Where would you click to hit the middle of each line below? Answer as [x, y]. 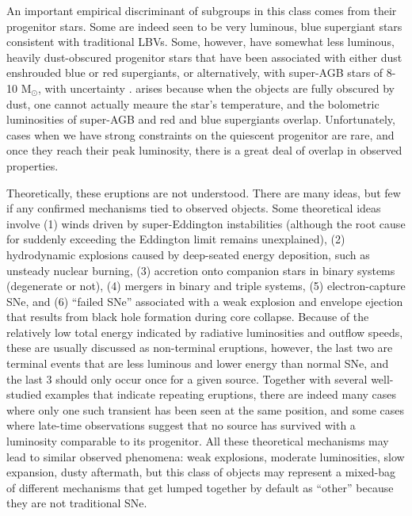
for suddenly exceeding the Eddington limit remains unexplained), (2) [176, 239]
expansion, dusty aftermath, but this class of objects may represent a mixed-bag [201, 472]
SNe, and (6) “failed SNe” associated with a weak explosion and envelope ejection [205, 301]
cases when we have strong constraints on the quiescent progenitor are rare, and [200, 134]
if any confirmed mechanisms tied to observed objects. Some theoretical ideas [194, 208]
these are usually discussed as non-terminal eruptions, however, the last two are [200, 348]
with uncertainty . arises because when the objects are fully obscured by [219, 88]
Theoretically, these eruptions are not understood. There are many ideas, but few [204, 192]
